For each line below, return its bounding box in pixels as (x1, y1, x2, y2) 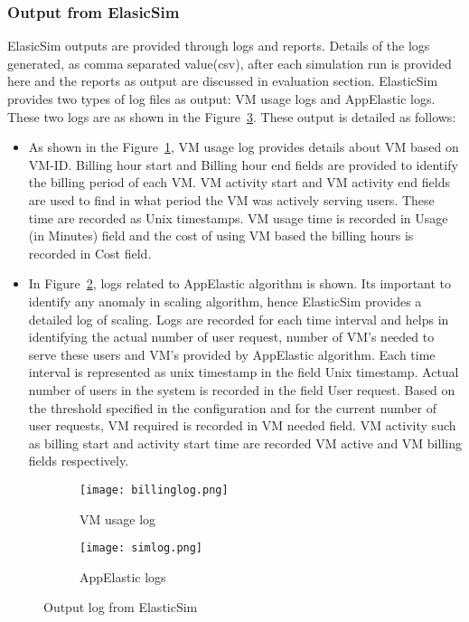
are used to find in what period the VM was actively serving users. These (28, 190, 435, 209)
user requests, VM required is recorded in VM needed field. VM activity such (28, 416, 456, 435)
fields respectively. (28, 451, 129, 470)
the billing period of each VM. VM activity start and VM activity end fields (28, 173, 450, 192)
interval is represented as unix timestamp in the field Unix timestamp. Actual (28, 363, 459, 382)
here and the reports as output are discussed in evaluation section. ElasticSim (7, 71, 438, 90)
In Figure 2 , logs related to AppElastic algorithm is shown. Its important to (28, 274, 452, 293)
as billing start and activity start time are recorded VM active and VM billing (28, 433, 462, 452)
